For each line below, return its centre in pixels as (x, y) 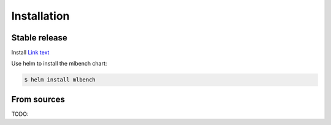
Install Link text (30, 53)
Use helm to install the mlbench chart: (59, 64)
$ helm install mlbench (60, 80)
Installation (40, 16)
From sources (38, 99)
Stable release (39, 38)
